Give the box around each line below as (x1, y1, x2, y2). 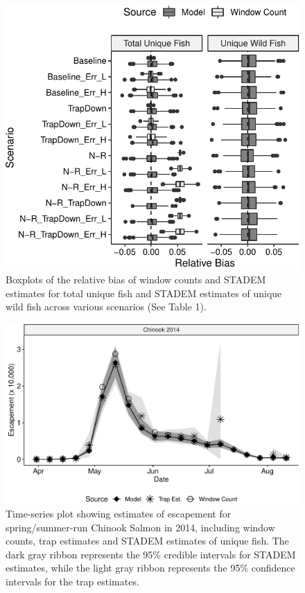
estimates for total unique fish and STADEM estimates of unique (6, 285, 282, 300)
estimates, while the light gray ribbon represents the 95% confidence (6, 560, 295, 575)
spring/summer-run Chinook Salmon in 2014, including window (6, 520, 275, 534)
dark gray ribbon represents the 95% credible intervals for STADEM (6, 547, 296, 561)
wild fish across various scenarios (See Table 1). (6, 299, 207, 314)
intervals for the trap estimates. (6, 574, 139, 588)
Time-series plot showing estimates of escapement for (6, 506, 232, 520)
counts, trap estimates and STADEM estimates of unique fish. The (6, 533, 289, 548)
